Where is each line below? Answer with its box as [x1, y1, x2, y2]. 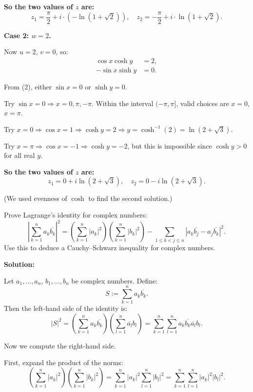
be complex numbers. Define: [71, 275, 158, 285]
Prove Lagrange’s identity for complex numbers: [4, 210, 147, 220]
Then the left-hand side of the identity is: [4, 303, 128, 313]
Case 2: [4, 30, 29, 40]
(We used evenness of [4, 193, 67, 203]
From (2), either [4, 81, 52, 91]
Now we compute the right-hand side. [4, 340, 116, 350]
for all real [4, 150, 35, 160]
